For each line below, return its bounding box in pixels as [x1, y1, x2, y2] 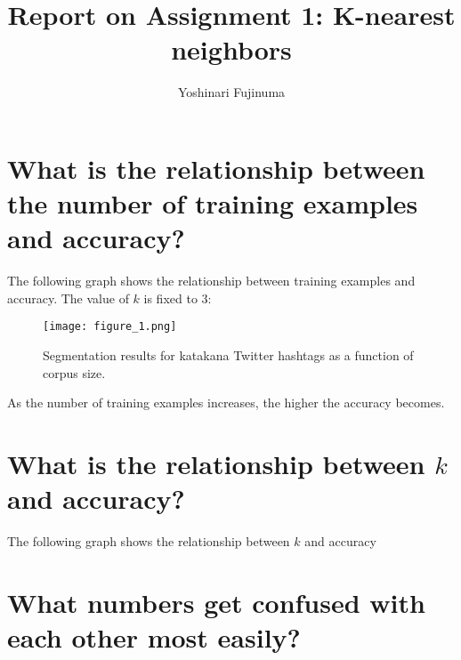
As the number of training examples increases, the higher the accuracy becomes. [7, 393, 445, 412]
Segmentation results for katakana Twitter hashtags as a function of [43, 346, 414, 365]
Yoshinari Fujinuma [177, 83, 286, 101]
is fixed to [143, 288, 198, 307]
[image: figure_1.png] [43, 320, 177, 334]
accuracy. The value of [7, 288, 129, 307]
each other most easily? [7, 619, 301, 656]
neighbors [171, 31, 292, 68]
